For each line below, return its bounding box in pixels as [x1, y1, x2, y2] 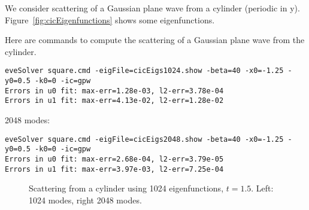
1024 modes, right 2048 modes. [29, 193, 142, 206]
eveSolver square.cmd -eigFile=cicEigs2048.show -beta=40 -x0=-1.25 [5, 135, 284, 144]
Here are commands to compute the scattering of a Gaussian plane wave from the [5, 34, 305, 46]
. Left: [251, 182, 274, 194]
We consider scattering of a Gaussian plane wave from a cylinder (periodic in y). [5, 2, 300, 14]
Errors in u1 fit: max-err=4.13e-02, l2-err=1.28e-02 [5, 96, 224, 105]
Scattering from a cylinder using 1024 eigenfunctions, [29, 182, 224, 194]
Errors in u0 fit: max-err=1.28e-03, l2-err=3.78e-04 [5, 86, 224, 95]
